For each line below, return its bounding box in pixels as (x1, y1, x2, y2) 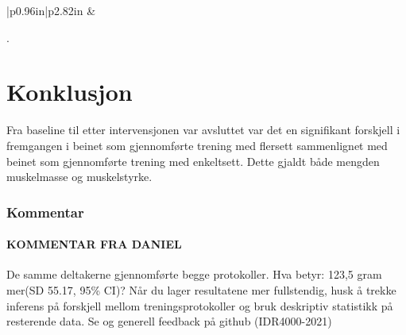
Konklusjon (6, 75, 133, 108)
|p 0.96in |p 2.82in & (6, 2, 96, 18)
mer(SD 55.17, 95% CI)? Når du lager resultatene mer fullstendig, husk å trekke (6, 281, 396, 298)
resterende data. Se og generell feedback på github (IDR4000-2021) (6, 313, 332, 329)
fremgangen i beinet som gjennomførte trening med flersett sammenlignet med (6, 137, 388, 153)
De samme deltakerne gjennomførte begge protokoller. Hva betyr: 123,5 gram (6, 266, 382, 283)
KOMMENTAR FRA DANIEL (6, 236, 182, 252)
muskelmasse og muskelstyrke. (6, 168, 153, 185)
